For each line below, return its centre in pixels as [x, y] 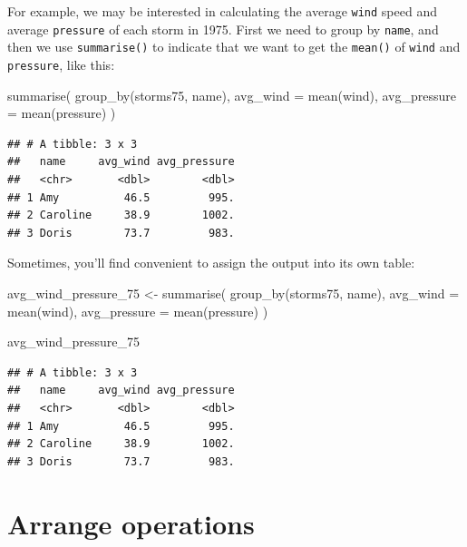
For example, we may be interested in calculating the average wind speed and [222, 11]
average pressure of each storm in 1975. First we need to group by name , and [223, 29]
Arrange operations [131, 523]
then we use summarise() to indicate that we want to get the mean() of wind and [234, 47]
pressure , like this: [61, 64]
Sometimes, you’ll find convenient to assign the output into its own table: [211, 263]
